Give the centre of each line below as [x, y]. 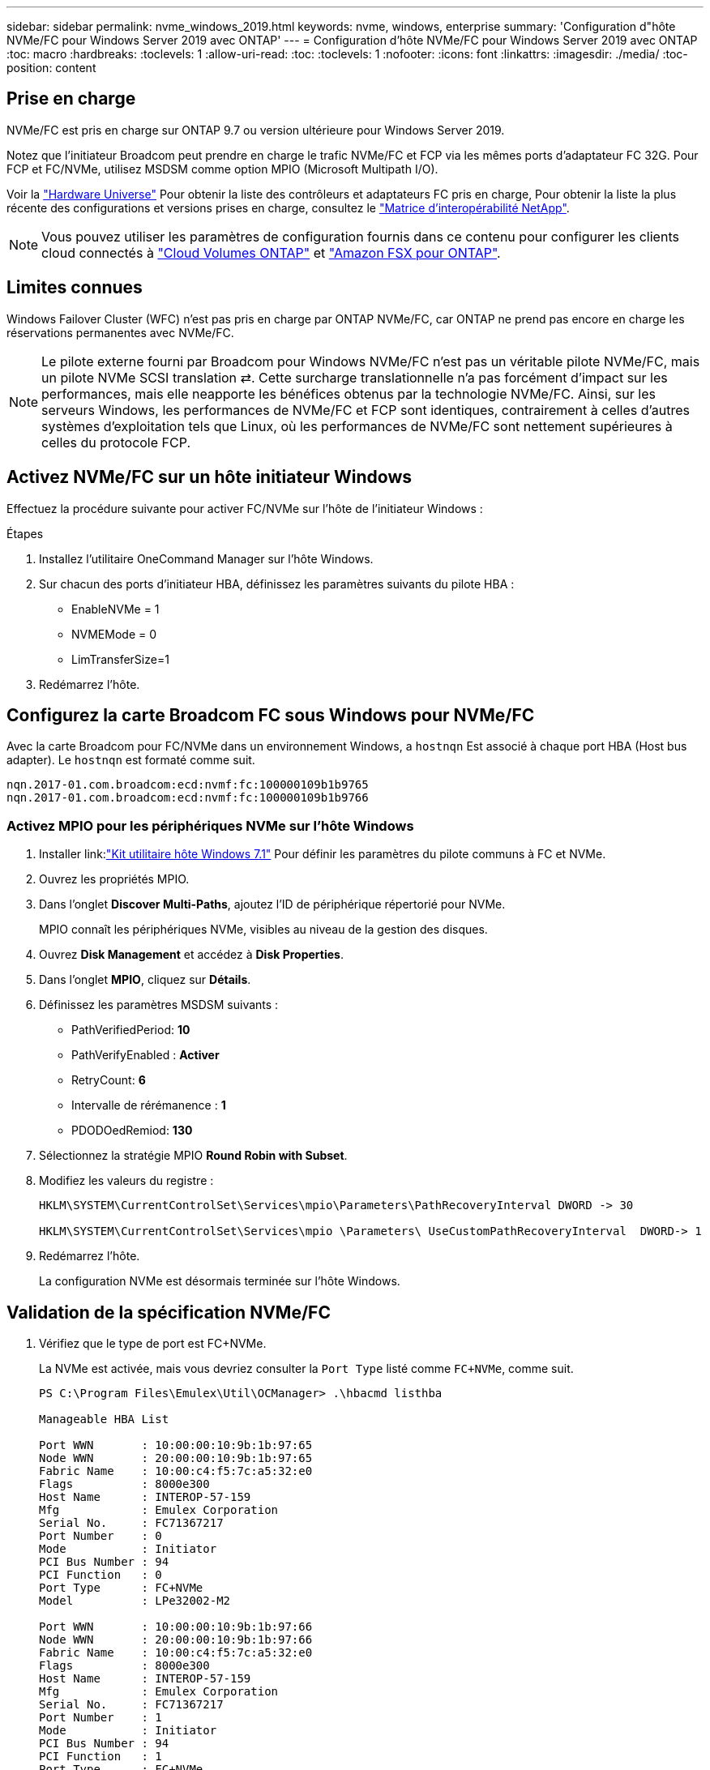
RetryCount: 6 [109, 1080]
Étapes [25, 533]
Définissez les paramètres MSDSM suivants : [159, 1005]
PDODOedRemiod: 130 [132, 1131]
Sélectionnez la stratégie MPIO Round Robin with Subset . [193, 1156]
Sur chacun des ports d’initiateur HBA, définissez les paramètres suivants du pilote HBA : [277, 584]
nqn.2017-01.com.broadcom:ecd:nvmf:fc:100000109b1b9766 [188, 798]
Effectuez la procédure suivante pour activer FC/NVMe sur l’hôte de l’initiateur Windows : [245, 508]
